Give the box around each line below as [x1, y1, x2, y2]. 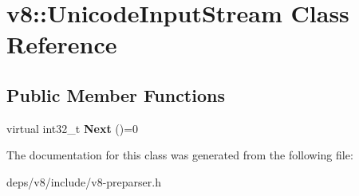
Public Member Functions [6, 82, 225, 107]
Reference [6, 28, 117, 61]
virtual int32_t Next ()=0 [6, 120, 139, 136]
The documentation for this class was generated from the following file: [6, 147, 353, 163]
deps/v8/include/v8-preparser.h [6, 173, 161, 190]
